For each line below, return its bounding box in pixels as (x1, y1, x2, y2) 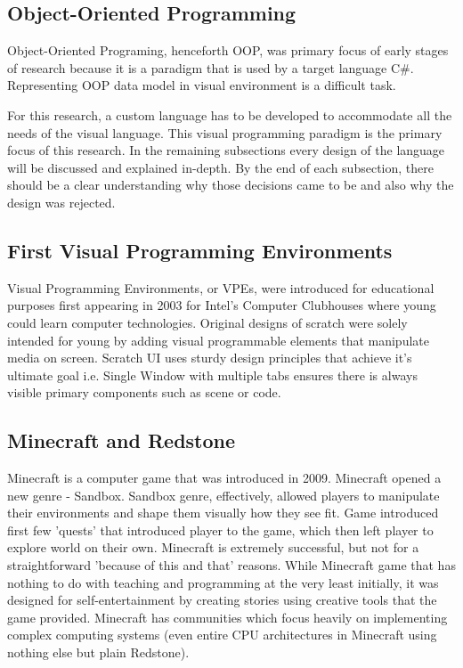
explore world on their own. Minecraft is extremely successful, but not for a (7, 538, 419, 557)
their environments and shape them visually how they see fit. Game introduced (7, 503, 439, 522)
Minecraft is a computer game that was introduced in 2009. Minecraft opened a (7, 468, 442, 487)
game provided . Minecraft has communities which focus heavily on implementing (7, 607, 448, 626)
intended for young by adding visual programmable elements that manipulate (7, 330, 429, 349)
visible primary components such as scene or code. (7, 383, 281, 402)
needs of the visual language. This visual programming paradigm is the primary (7, 123, 443, 142)
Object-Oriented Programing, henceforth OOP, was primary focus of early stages (7, 41, 449, 60)
